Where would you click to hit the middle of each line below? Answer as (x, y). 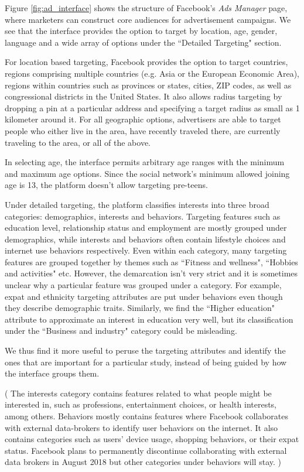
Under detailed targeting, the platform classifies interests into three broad (137, 204)
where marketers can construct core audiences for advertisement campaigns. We (148, 19)
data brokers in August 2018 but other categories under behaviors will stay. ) (143, 462)
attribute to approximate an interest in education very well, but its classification (149, 319)
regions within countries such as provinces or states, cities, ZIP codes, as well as (148, 85)
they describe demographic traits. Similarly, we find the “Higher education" (140, 308)
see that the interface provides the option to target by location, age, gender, (141, 31)
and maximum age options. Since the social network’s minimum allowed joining (147, 173)
